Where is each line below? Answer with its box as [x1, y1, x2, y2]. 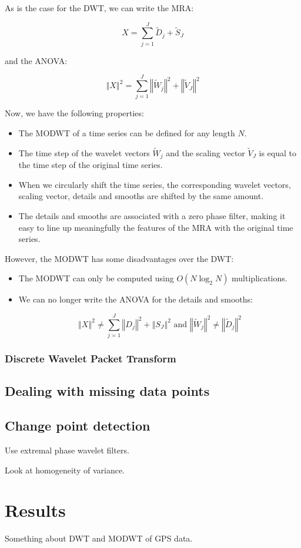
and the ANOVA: [5, 54, 68, 66]
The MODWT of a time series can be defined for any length [18, 127, 235, 139]
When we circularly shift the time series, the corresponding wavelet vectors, [18, 178, 291, 190]
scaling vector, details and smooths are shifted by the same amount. [18, 190, 264, 202]
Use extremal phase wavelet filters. [5, 444, 129, 456]
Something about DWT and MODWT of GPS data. [5, 532, 193, 544]
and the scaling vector [166, 146, 245, 159]
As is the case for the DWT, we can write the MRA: [5, 2, 194, 14]
